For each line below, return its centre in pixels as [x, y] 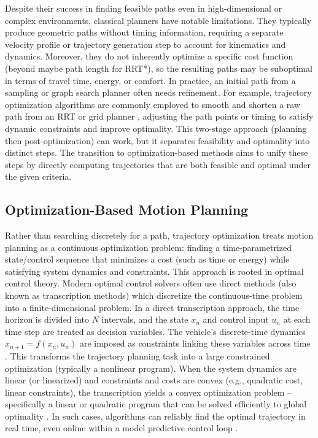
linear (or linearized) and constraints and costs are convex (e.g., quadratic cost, [154, 380]
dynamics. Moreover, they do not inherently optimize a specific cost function [149, 56]
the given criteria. [38, 176]
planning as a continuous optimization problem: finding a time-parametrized [148, 247]
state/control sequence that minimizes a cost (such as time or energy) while [147, 259]
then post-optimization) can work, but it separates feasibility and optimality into [157, 140]
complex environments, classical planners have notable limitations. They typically [158, 20]
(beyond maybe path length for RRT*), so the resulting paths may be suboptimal [159, 68]
